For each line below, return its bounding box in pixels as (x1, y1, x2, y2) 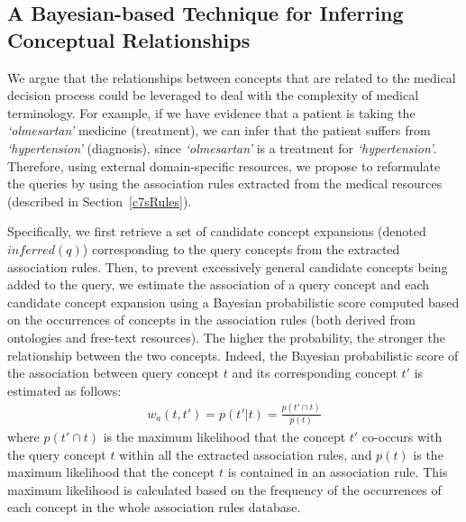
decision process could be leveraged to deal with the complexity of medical (7, 86, 419, 105)
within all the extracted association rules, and (119, 444, 372, 463)
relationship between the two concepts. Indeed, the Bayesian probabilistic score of (7, 345, 459, 364)
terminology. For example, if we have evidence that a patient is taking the (7, 103, 416, 122)
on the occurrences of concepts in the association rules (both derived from (7, 310, 416, 329)
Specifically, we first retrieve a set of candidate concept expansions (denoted (7, 222, 426, 241)
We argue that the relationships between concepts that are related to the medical (7, 68, 456, 87)
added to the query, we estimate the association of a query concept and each (7, 275, 430, 294)
